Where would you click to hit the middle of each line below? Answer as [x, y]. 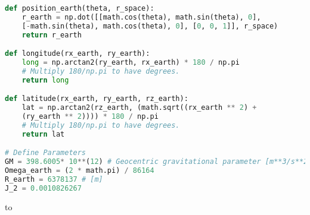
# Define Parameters [46, 153]
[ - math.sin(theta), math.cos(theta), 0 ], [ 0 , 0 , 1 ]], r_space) [150, 26]
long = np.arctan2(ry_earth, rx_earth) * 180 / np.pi [131, 63]
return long [45, 80]
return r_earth [52, 35]
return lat [43, 134]
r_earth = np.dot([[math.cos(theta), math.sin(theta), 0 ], [141, 17]
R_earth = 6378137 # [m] [54, 179]
